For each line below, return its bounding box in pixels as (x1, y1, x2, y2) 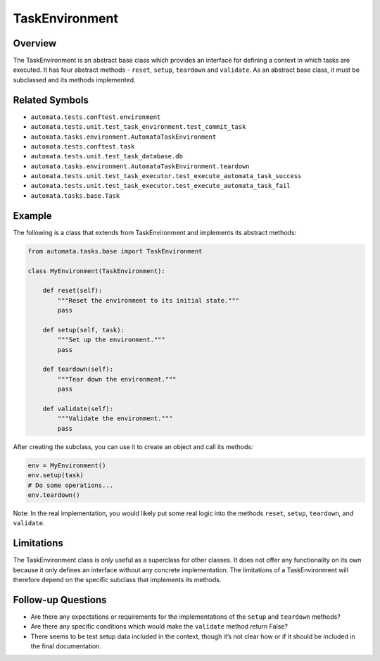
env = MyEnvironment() (27, 461, 106, 470)
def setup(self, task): (42, 326, 125, 334)
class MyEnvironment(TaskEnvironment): (27, 267, 165, 275)
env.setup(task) (27, 472, 84, 479)
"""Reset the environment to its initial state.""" (57, 296, 240, 304)
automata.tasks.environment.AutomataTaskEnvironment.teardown (30, 162, 250, 170)
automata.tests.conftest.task (30, 142, 135, 151)
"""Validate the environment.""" (57, 415, 173, 422)
